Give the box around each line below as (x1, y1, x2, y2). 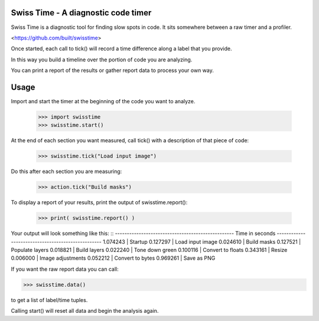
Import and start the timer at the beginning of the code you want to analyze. (11, 97, 196, 104)
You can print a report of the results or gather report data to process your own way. (11, 67, 214, 74)
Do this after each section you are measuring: (11, 168, 122, 175)
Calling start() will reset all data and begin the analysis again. (11, 307, 159, 315)
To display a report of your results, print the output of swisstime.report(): (11, 199, 188, 206)
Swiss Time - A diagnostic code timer (11, 8, 152, 18)
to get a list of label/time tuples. (11, 296, 88, 303)
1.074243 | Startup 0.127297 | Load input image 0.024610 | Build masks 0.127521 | (102, 238, 301, 245)
